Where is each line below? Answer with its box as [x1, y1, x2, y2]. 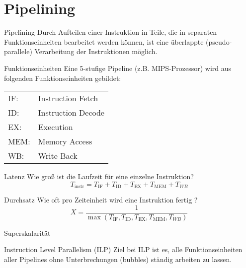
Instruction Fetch [38, 92, 98, 104]
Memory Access [38, 135, 92, 147]
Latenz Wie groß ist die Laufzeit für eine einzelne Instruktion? [4, 171, 194, 182]
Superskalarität [4, 227, 51, 238]
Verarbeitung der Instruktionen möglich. [34, 46, 158, 57]
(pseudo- [206, 36, 232, 47]
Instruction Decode [38, 107, 104, 119]
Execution [38, 121, 73, 133]
